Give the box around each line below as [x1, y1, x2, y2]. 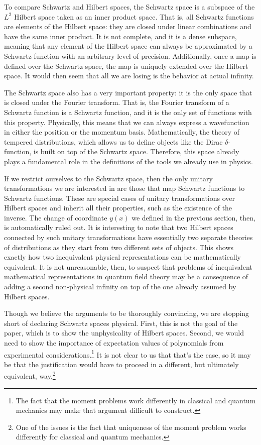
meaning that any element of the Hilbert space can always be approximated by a [4, 41, 252, 51]
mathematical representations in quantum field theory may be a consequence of [4, 271, 248, 282]
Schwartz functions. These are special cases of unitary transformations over [4, 192, 235, 203]
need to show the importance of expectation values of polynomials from [4, 338, 224, 348]
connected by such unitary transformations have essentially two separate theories [4, 232, 253, 243]
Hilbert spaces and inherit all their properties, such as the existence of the [4, 202, 232, 213]
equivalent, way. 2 [4, 369, 56, 381]
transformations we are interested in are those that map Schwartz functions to [4, 183, 245, 193]
